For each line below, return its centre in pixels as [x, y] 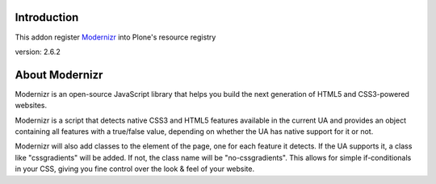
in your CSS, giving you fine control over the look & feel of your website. [134, 169]
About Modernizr [59, 75]
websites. [31, 106]
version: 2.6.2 [38, 52]
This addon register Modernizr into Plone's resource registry [115, 37]
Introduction [47, 17]
